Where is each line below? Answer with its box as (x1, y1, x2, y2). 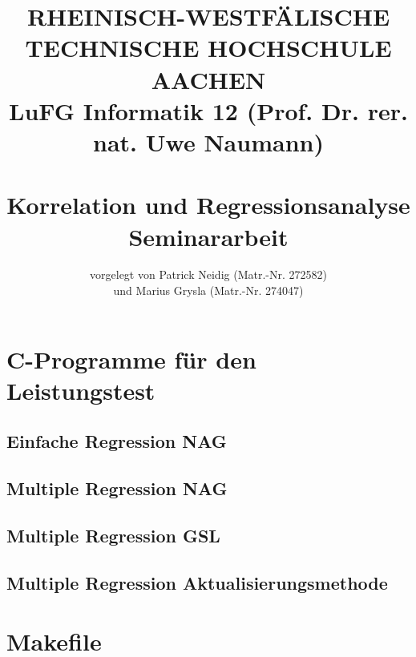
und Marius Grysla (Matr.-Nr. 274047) (113, 282, 304, 299)
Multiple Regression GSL (6, 522, 220, 547)
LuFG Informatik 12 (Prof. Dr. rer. (9, 94, 408, 127)
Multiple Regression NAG (6, 476, 228, 501)
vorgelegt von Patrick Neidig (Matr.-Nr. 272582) (90, 266, 327, 283)
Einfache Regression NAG (6, 429, 227, 453)
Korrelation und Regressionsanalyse (6, 188, 410, 221)
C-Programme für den (6, 342, 256, 375)
